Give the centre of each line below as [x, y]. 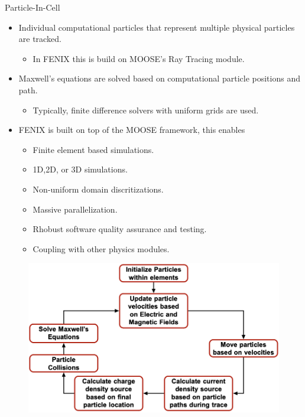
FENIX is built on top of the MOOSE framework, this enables [132, 130]
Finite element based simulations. [93, 149]
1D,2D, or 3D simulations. [80, 169]
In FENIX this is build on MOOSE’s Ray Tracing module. [139, 58]
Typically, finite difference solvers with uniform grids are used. [146, 110]
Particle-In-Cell [33, 7]
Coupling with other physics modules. [101, 248]
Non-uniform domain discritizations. [98, 189]
